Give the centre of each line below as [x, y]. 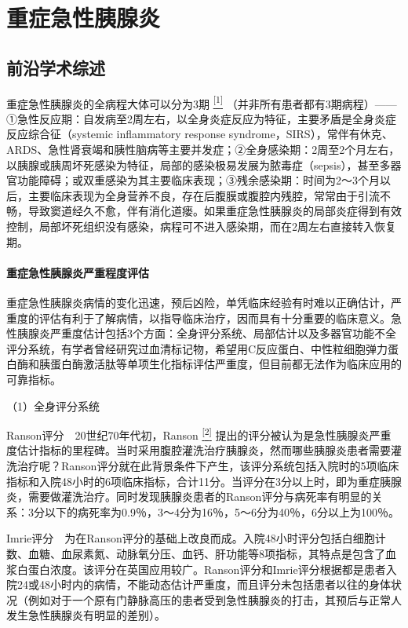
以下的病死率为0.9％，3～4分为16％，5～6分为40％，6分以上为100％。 [222, 511]
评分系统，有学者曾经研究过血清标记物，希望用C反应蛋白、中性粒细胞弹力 [197, 348]
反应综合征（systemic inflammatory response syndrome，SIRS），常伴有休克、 [200, 134]
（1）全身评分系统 [53, 405]
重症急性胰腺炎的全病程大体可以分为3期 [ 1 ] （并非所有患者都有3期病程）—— [202, 102]
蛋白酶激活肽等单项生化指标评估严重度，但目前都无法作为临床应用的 [226, 364]
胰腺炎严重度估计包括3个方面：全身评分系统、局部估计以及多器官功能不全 [206, 333]
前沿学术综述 [56, 67]
